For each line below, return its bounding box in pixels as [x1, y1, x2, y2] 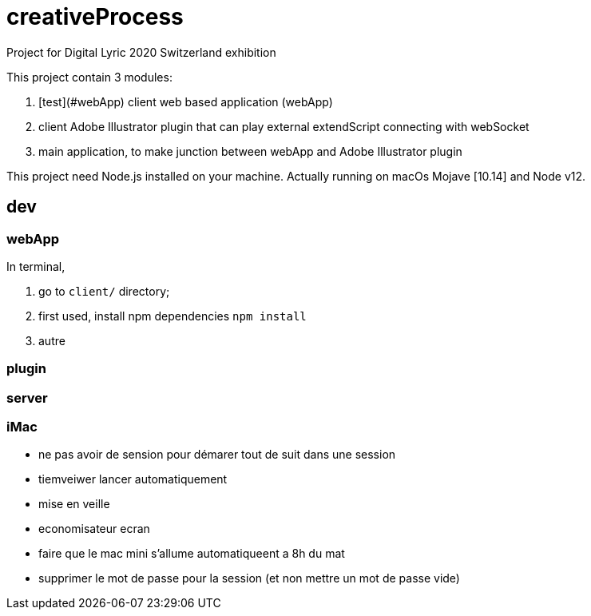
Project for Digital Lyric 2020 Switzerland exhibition [6, 45, 276, 59]
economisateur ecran [38, 522, 150, 536]
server [6, 389, 48, 406]
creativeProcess [6, 3, 184, 30]
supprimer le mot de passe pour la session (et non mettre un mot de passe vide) [38, 571, 460, 586]
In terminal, [6, 259, 65, 273]
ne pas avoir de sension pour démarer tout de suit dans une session [38, 447, 396, 462]
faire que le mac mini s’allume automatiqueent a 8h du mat [38, 546, 345, 561]
